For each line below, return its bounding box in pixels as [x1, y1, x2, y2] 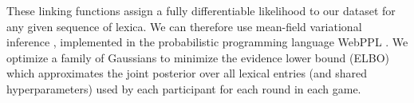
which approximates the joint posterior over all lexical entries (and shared [6, 65, 368, 81]
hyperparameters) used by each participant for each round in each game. [6, 80, 361, 97]
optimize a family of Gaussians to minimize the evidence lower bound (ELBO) [6, 49, 390, 65]
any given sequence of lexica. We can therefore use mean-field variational [6, 18, 362, 34]
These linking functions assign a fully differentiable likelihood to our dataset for [6, 2, 396, 18]
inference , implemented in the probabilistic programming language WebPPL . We [6, 34, 408, 50]
